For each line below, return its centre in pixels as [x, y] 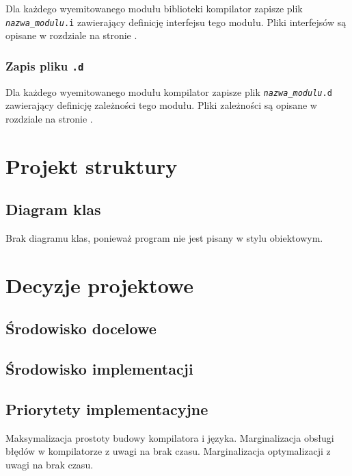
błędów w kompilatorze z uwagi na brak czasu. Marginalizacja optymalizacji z [168, 451]
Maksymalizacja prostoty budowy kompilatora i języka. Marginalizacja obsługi [170, 437]
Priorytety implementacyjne [107, 409]
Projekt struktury [92, 165]
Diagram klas [53, 209]
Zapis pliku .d [45, 65]
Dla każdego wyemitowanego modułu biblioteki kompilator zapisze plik [154, 8]
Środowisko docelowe [81, 328]
